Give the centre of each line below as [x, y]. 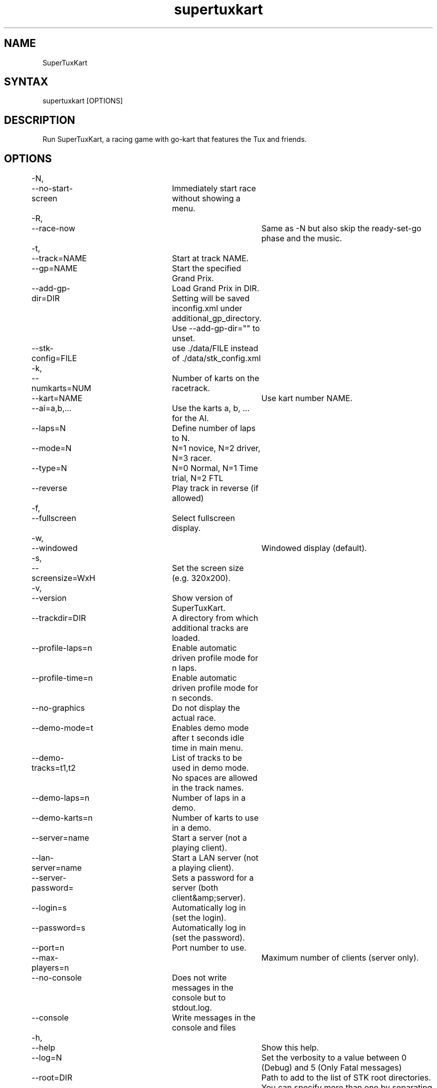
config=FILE [54, 358]
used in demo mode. [210, 768]
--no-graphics [58, 708]
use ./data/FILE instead [215, 348]
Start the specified [207, 269]
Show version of [202, 598]
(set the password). [208, 938]
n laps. [184, 668]
